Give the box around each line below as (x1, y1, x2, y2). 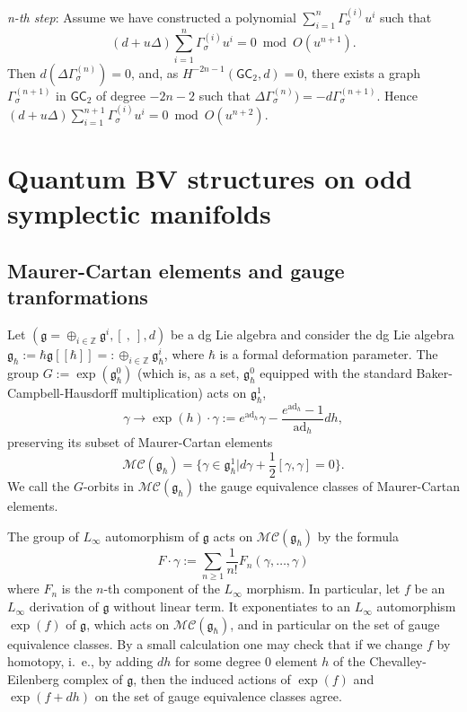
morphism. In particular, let (246, 579, 401, 598)
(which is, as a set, (137, 364, 240, 382)
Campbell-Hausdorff (7, 383, 118, 402)
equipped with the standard (260, 364, 412, 382)
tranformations (7, 283, 148, 311)
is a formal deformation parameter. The (219, 345, 438, 364)
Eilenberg (7, 669, 59, 688)
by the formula (317, 526, 399, 545)
